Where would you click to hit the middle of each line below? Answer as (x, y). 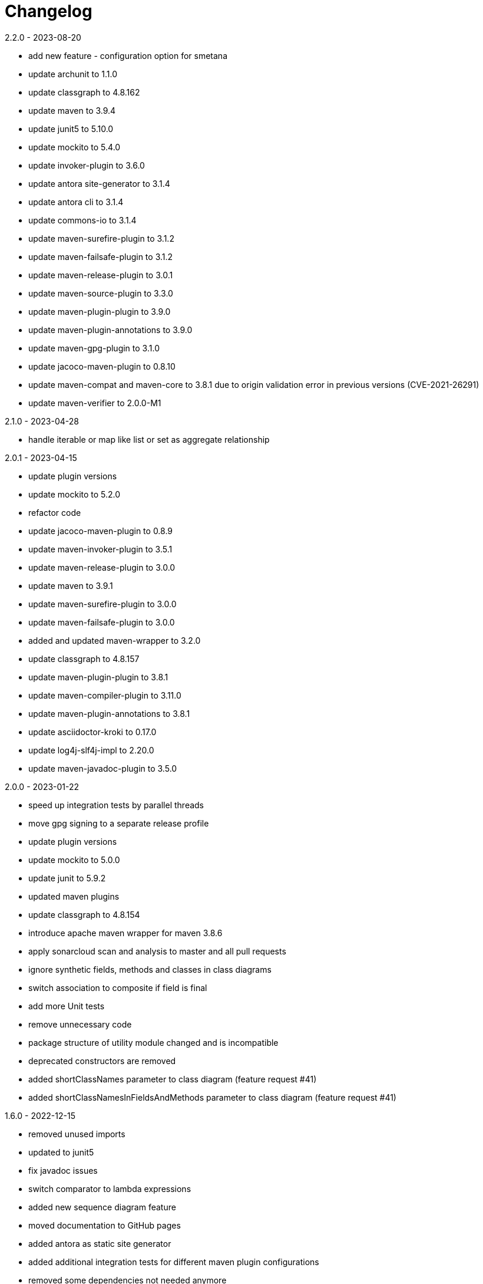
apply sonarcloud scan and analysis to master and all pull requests (157, 951)
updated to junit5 (61, 1152)
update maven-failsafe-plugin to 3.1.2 (101, 256)
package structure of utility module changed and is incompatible (153, 1042)
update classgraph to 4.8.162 (84, 92)
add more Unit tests (67, 1006)
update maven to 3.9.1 (71, 585)
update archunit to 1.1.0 (73, 74)
